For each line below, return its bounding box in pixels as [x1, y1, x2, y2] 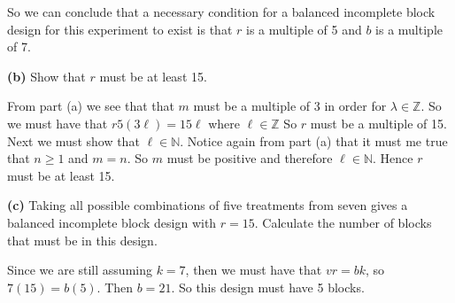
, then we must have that [185, 260, 322, 279]
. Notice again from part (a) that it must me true [180, 131, 448, 150]
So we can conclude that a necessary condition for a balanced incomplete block [7, 3, 436, 20]
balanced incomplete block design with [7, 213, 217, 231]
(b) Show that [7, 66, 86, 85]
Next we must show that [7, 131, 140, 150]
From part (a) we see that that [7, 97, 174, 115]
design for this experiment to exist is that [7, 19, 233, 38]
